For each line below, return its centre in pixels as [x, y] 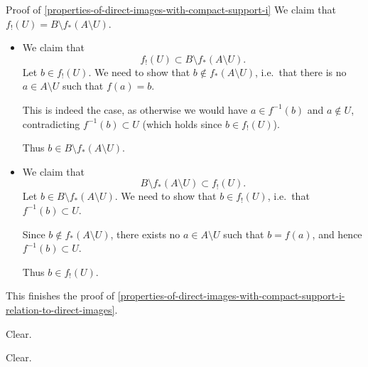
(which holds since [182, 123]
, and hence [337, 234]
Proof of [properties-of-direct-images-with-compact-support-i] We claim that [171, 9]
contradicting [51, 123]
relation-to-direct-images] [60, 309]
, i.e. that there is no [301, 71]
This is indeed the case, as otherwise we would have [135, 109]
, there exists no [145, 234]
